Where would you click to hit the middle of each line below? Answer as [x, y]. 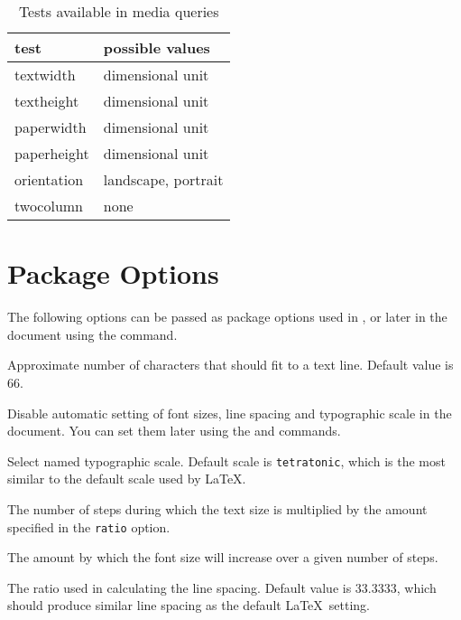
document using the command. [92, 334]
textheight [47, 101]
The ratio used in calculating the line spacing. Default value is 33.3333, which [222, 587]
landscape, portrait [163, 179]
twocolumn [49, 206]
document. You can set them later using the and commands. [174, 431]
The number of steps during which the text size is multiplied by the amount [217, 508]
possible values [157, 47]
